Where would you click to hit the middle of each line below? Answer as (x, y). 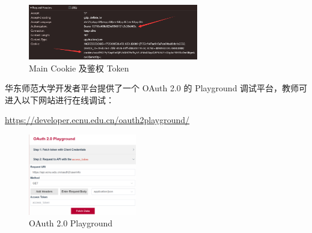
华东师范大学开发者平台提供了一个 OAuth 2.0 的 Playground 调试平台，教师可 (156, 88)
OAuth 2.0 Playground (71, 223)
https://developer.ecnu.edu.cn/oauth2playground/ (97, 120)
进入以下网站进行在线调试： (60, 99)
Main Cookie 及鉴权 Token (79, 68)
